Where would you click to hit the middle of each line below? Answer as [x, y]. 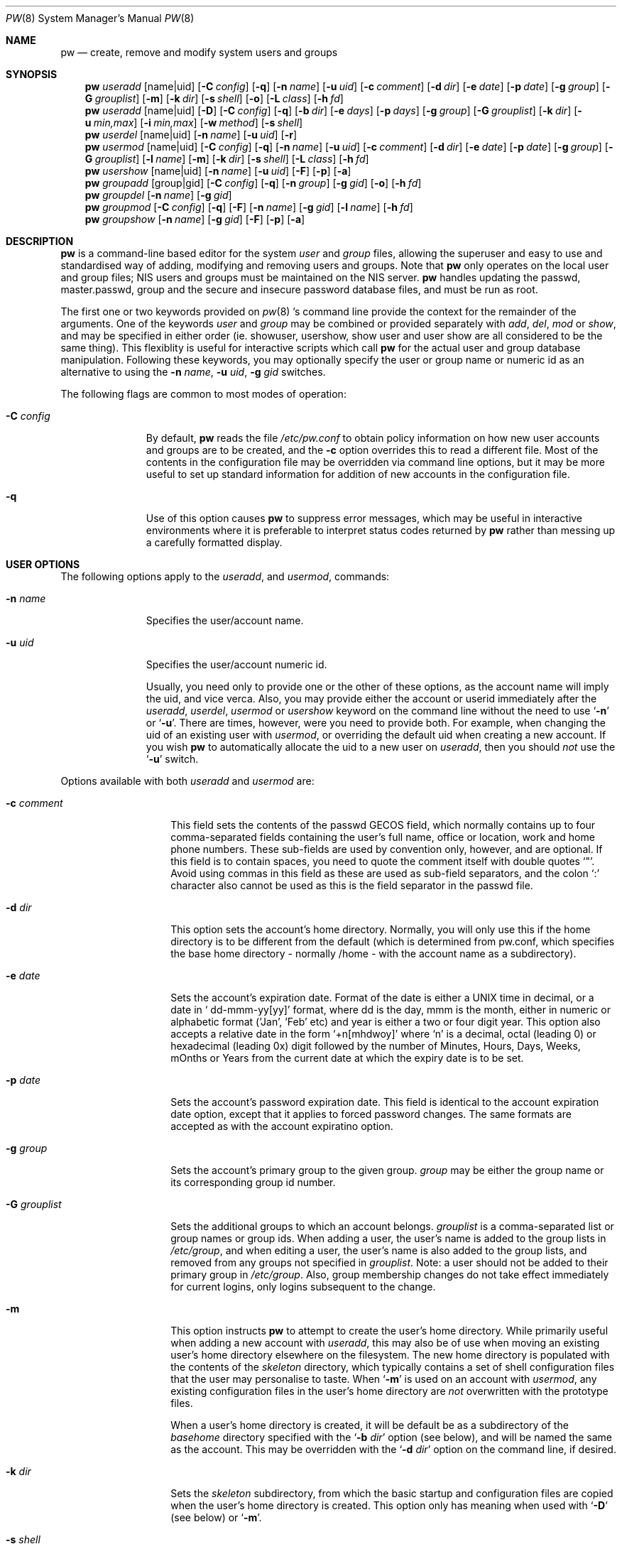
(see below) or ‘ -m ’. [216, 1517]
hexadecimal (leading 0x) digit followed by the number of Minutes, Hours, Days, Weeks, [376, 1046]
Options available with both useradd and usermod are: [187, 781]
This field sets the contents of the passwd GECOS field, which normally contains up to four [383, 825]
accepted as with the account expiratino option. [282, 1126]
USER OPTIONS [43, 564]
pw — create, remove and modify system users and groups [199, 52]
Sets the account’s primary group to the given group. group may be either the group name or [387, 1170]
